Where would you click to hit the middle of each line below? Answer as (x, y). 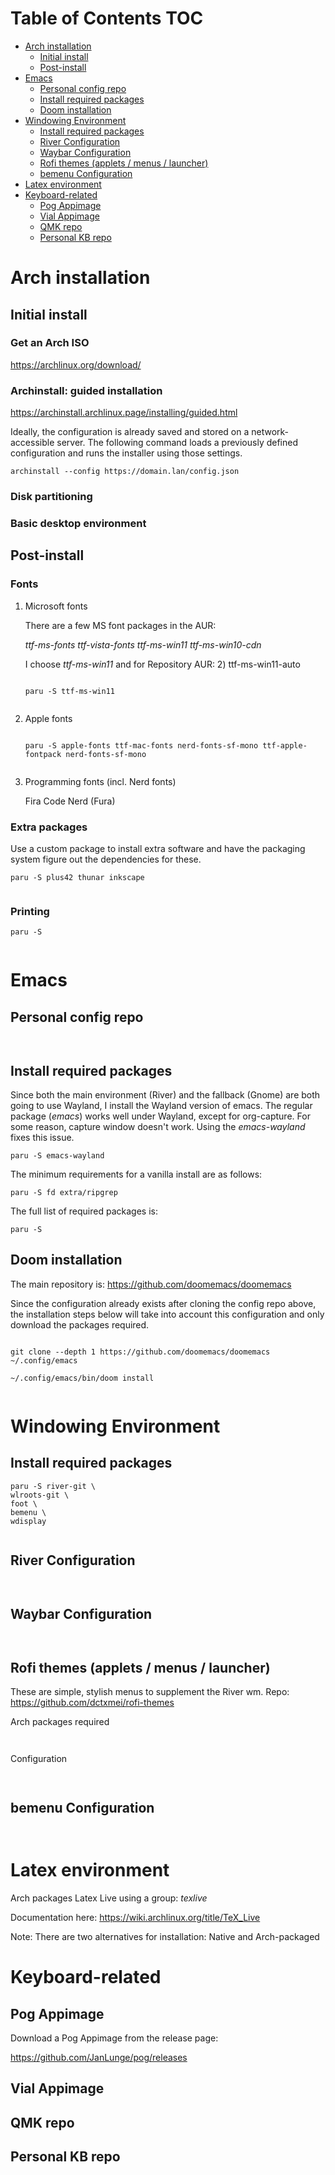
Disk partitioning (51, 497)
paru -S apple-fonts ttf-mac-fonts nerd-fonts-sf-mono (141, 745)
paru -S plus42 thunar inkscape (77, 877)
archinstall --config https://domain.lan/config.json (125, 472)
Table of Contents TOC (107, 18)
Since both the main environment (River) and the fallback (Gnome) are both (165, 1095)
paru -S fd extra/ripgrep (64, 1193)
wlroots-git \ (40, 1495)
